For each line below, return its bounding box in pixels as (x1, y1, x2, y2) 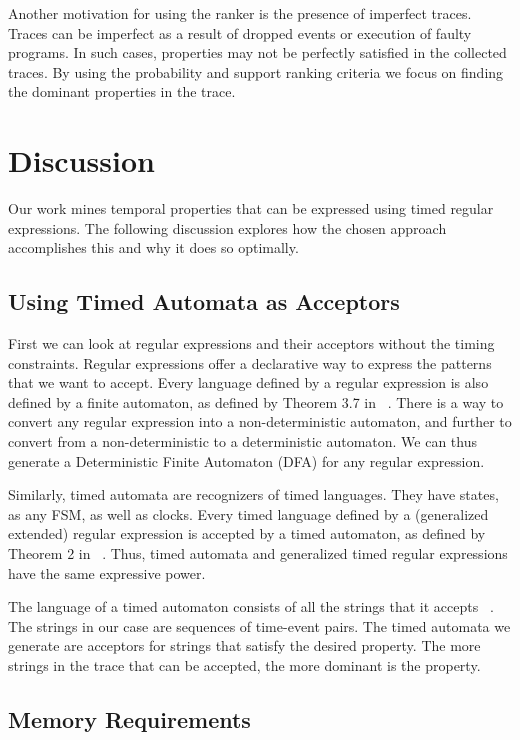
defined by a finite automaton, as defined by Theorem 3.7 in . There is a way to (8, 391, 504, 412)
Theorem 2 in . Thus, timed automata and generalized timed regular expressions (8, 543, 508, 564)
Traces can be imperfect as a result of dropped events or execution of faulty (8, 22, 472, 43)
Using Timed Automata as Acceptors (8, 286, 400, 317)
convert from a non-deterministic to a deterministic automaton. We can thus (8, 431, 477, 452)
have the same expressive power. (8, 562, 206, 583)
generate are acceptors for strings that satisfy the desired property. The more (8, 635, 481, 656)
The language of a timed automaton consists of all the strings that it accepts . (8, 596, 494, 617)
